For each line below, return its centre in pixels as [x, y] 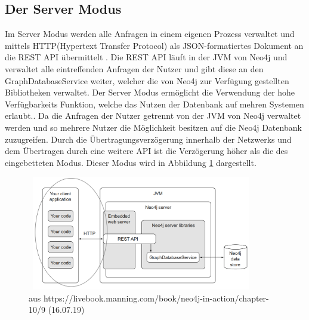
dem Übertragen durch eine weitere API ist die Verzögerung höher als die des [146, 151]
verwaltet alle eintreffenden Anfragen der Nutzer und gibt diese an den [134, 68]
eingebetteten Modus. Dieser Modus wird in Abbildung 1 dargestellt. [131, 162]
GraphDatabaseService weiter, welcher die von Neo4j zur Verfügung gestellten [147, 80]
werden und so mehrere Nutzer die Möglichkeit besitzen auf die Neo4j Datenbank [153, 127]
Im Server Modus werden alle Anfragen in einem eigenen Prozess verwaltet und [150, 34]
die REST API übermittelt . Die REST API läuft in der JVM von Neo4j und [146, 57]
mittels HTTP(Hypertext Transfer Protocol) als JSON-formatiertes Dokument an [154, 45]
